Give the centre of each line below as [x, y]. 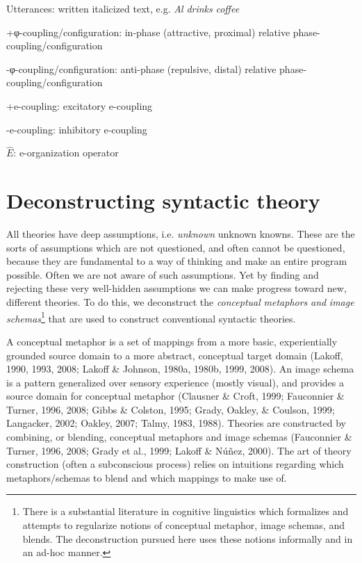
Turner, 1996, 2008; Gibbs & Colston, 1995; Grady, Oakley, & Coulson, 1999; [171, 409]
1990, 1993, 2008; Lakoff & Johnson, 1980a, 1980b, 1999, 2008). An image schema [180, 369]
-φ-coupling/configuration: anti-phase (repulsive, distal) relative [141, 68]
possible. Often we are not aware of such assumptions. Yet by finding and [163, 274]
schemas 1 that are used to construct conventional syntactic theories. [151, 317]
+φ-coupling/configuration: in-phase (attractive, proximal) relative [148, 32]
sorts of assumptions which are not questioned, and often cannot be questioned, [176, 247]
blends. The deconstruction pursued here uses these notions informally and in [188, 538]
